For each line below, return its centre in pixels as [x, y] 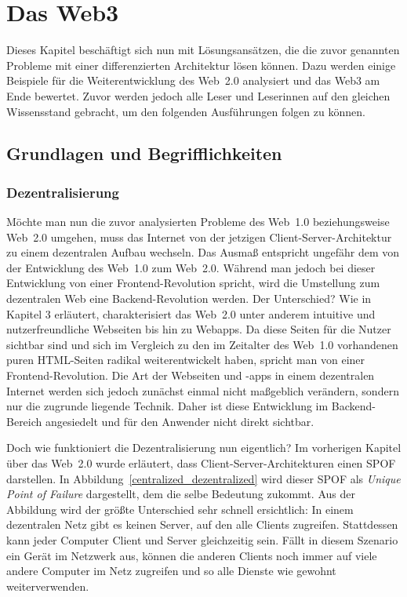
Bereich [24, 421]
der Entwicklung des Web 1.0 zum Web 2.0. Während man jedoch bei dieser [191, 267]
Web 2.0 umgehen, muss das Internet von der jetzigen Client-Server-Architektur [199, 237]
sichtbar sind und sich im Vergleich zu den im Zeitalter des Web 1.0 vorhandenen [202, 344]
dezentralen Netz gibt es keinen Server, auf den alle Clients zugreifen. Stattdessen [202, 524]
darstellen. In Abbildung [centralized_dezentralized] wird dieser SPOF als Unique [203, 478]
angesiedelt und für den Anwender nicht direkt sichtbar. [180, 421]
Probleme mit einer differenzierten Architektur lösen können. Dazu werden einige [201, 65]
